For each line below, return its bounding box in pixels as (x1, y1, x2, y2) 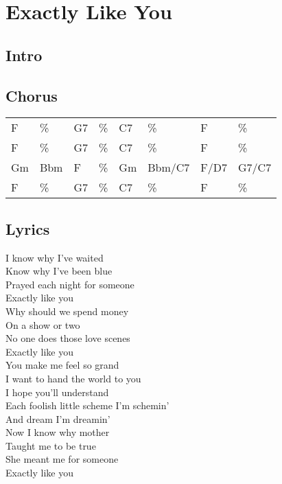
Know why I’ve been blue (5, 264, 113, 278)
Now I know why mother (5, 425, 110, 439)
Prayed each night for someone (5, 277, 134, 291)
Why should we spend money (5, 303, 129, 318)
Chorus (5, 84, 58, 106)
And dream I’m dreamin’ (5, 411, 110, 426)
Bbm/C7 (148, 159, 190, 176)
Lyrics (5, 218, 50, 239)
